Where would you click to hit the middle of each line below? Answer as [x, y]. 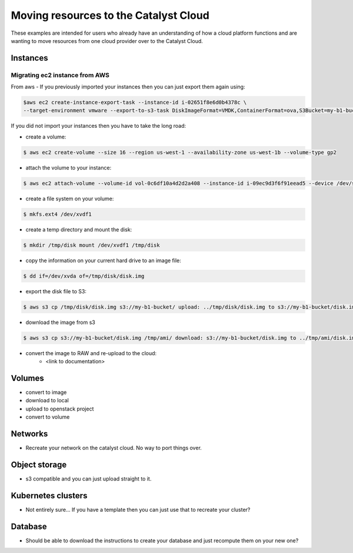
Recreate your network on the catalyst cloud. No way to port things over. [114, 448]
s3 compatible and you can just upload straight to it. [89, 479]
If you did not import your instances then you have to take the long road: [99, 126]
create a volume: [46, 137]
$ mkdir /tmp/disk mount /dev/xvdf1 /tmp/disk [91, 245]
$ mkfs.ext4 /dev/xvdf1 [58, 214]
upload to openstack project [60, 409]
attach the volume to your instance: [69, 167]
